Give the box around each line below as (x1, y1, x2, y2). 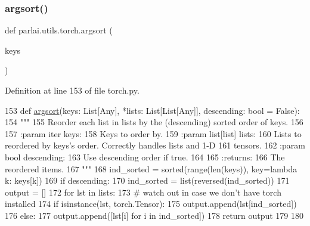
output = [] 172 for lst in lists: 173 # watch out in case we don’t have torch (5, 185, 281, 198)
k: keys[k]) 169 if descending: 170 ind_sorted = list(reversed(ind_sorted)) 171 (5, 174, 290, 187)
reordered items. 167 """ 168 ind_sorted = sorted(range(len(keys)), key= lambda (5, 162, 297, 175)
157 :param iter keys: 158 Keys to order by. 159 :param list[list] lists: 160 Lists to (5, 127, 302, 140)
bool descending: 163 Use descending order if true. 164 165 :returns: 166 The (5, 150, 285, 163)
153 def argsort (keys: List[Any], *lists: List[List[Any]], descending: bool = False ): (5, 104, 300, 116)
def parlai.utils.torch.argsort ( (5, 24, 113, 36)
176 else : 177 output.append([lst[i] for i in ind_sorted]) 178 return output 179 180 (5, 209, 304, 221)
